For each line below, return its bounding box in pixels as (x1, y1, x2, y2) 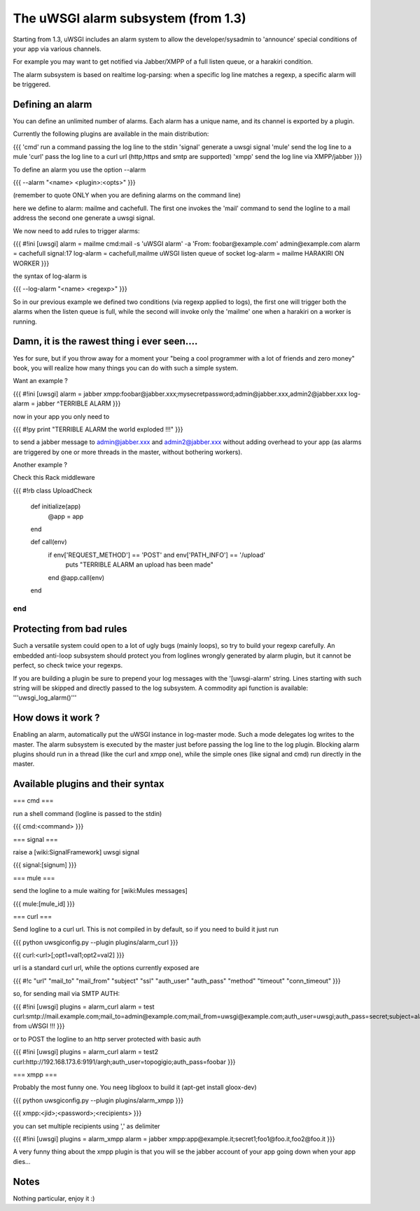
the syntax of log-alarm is (13, 272, 87, 280)
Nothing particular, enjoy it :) (13, 1194, 95, 1203)
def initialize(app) (30, 502, 81, 511)
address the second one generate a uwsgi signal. (13, 214, 155, 222)
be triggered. (13, 81, 51, 89)
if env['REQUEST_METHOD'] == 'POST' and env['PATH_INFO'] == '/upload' (48, 551, 266, 559)
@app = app (48, 512, 84, 520)
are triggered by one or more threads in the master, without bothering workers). (13, 448, 243, 456)
